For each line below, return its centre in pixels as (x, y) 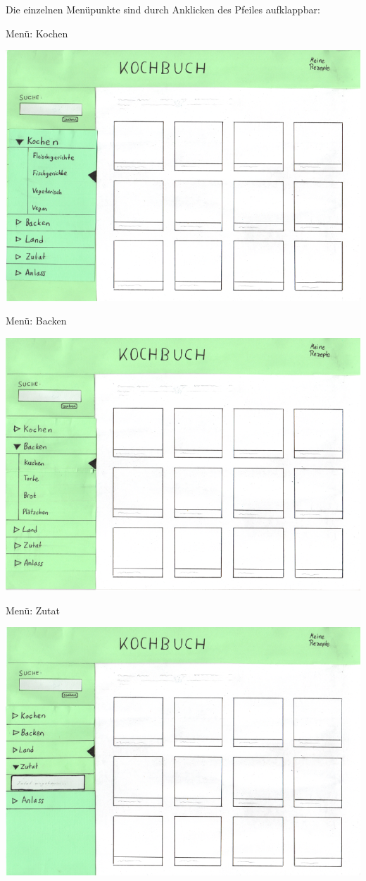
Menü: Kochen (37, 33)
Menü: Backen (36, 321)
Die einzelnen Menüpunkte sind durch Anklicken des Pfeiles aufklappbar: (163, 9)
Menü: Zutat (33, 610)
